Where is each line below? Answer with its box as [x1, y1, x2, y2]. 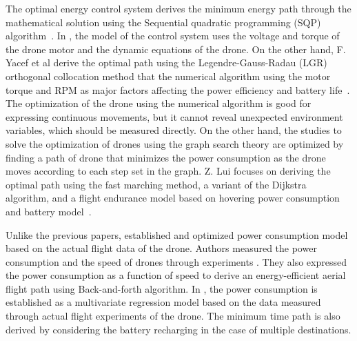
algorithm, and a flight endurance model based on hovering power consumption [6, 191, 340, 205]
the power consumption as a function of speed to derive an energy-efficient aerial [6, 268, 346, 282]
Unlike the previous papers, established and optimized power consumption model [6, 227, 348, 242]
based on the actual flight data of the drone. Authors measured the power [6, 241, 317, 255]
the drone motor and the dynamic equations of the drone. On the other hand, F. [6, 41, 346, 56]
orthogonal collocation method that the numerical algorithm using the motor [6, 68, 331, 83]
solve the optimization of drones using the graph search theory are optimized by [6, 136, 344, 150]
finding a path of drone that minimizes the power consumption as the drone [6, 150, 326, 164]
